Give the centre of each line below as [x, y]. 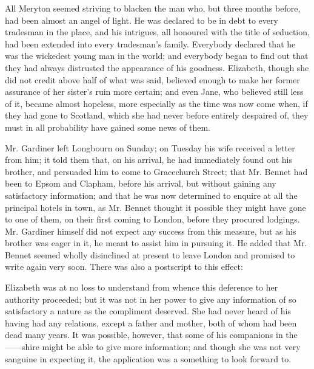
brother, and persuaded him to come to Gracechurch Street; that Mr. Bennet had [156, 171]
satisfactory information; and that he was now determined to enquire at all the [151, 195]
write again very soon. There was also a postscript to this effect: [124, 267]
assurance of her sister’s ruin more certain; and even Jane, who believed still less [154, 91]
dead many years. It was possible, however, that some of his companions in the [151, 335]
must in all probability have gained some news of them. [108, 127]
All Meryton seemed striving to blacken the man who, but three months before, [153, 8]
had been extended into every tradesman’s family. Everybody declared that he [150, 43]
